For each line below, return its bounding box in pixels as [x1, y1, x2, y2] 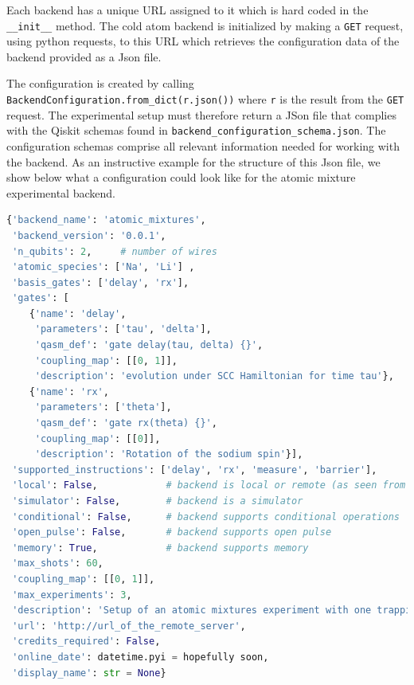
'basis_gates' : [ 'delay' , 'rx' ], [12, 276, 189, 288]
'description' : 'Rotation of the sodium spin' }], [34, 448, 303, 460]
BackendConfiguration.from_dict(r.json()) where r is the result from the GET [6, 91, 404, 108]
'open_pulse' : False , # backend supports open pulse [12, 526, 332, 538]
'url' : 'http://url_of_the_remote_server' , [12, 620, 246, 632]
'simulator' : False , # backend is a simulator [12, 495, 303, 507]
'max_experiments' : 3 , [12, 589, 132, 601]
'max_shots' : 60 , [12, 558, 103, 570]
